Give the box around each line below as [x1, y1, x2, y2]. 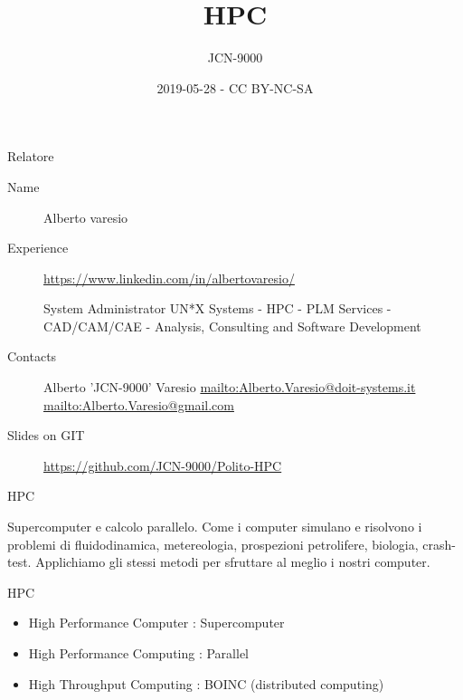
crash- [422, 534, 456, 553]
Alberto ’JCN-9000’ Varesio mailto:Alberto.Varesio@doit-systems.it [43, 378, 416, 397]
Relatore [7, 147, 54, 166]
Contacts [7, 347, 57, 366]
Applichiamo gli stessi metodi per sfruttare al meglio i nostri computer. [35, 552, 430, 571]
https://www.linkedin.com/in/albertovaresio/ [43, 268, 295, 287]
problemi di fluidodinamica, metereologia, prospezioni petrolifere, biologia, [7, 534, 419, 553]
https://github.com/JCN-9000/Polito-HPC [43, 455, 282, 475]
